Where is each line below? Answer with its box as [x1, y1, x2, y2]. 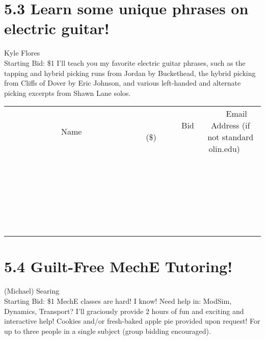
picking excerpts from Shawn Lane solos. [4, 87, 131, 98]
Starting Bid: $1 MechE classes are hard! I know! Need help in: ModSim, [4, 296, 232, 306]
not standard [207, 131, 254, 143]
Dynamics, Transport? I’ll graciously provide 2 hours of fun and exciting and [4, 305, 244, 316]
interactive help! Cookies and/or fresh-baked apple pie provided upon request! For [4, 316, 260, 326]
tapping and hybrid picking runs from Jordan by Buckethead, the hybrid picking [4, 67, 256, 78]
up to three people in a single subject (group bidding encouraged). [4, 325, 211, 336]
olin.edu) [208, 143, 240, 155]
